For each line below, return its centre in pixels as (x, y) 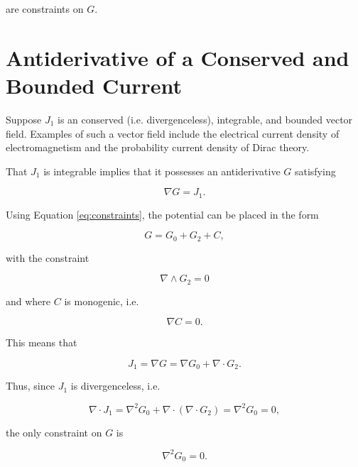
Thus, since (30, 386)
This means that (42, 342)
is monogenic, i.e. (102, 301)
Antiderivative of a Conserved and (178, 57)
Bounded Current (94, 85)
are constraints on (45, 9)
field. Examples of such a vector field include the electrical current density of (173, 133)
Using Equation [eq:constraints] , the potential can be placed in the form (162, 214)
